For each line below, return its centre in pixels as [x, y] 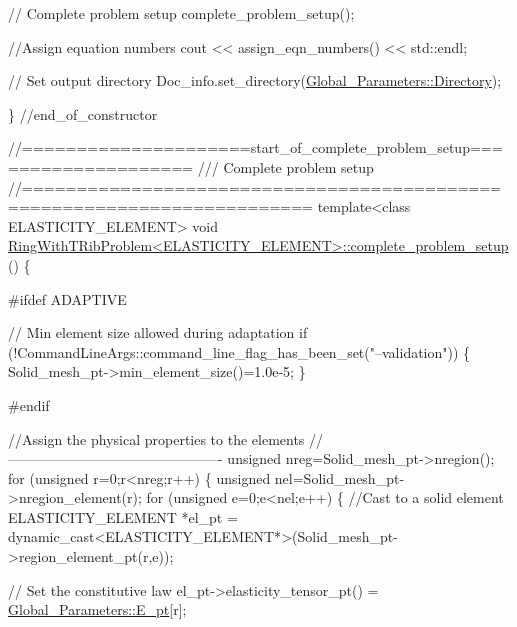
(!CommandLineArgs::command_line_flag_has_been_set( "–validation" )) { [239, 351]
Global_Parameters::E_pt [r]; [97, 609]
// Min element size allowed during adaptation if [158, 332]
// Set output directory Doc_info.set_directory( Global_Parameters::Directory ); [255, 80]
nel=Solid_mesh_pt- [339, 477]
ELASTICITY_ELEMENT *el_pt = [123, 516]
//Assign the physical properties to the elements [156, 438]
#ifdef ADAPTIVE [67, 298]
